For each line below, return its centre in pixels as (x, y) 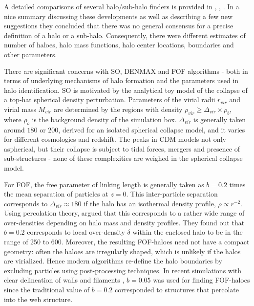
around (14, 129)
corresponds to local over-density (76, 232)
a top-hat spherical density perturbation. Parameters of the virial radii (110, 99)
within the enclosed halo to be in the (188, 232)
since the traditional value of (47, 290)
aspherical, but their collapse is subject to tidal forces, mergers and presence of (122, 148)
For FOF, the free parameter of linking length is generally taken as (104, 184)
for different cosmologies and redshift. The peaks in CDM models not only (115, 139)
